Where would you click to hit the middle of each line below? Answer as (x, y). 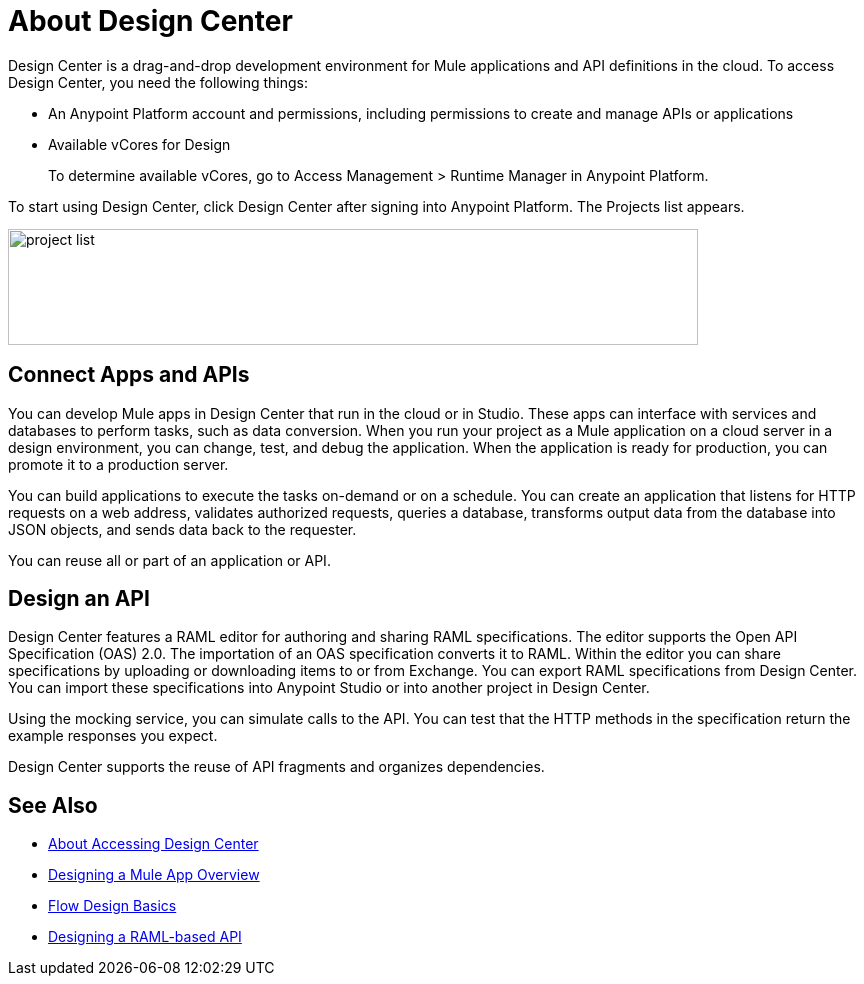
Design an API (79, 599)
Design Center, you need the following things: (158, 82)
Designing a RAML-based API (145, 937)
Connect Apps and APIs (129, 375)
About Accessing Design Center (153, 844)
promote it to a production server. (118, 464)
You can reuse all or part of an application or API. (169, 560)
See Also (53, 805)
